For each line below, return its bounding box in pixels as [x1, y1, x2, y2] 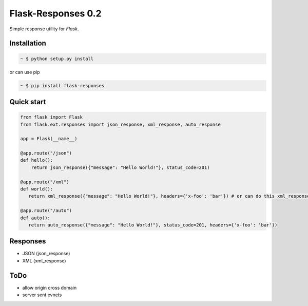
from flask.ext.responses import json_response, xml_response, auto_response [20, 121, 221, 127]
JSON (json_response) [22, 251, 70, 257]
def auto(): [20, 215, 51, 221]
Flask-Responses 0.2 [9, 8, 102, 19]
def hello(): [20, 157, 53, 163]
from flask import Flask [20, 114, 83, 120]
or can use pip [9, 69, 41, 75]
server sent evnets [22, 292, 62, 298]
